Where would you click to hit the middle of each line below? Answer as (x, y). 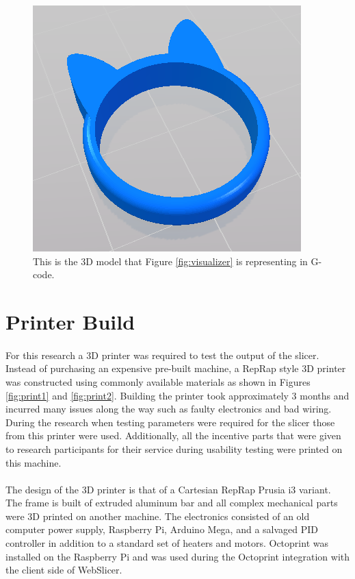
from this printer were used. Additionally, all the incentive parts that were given (173, 435)
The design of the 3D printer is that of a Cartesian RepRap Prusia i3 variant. (168, 489)
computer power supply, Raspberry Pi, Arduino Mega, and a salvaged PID (162, 529)
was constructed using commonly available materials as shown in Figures (158, 381)
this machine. (34, 462)
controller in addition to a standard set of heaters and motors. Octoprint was (167, 543)
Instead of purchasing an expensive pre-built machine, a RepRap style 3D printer (176, 368)
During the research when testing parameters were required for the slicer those (170, 422)
